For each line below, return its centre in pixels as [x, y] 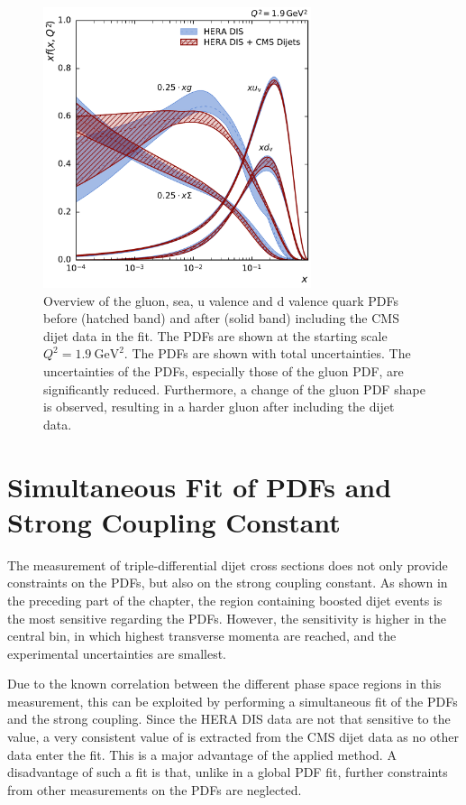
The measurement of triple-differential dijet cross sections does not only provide [228, 564]
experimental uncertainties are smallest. [117, 653]
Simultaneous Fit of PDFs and [200, 486]
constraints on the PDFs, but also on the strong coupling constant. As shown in [228, 583]
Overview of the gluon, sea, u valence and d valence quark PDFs [221, 300]
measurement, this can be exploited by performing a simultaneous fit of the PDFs [233, 701]
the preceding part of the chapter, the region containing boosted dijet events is [225, 600]
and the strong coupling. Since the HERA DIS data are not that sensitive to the [229, 719]
